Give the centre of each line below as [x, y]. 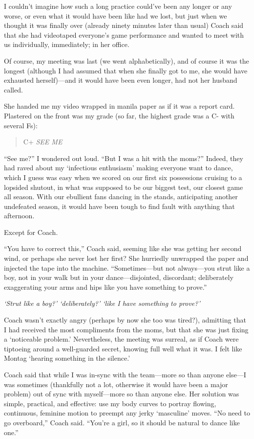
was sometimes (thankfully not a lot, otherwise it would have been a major [116, 384]
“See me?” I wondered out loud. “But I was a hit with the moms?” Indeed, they [124, 158]
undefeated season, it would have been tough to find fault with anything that [119, 206]
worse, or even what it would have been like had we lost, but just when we [116, 15]
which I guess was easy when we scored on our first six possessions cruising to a [123, 177]
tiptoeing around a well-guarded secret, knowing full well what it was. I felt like [123, 348]
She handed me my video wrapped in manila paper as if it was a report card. [119, 106]
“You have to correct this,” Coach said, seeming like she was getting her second [123, 248]
